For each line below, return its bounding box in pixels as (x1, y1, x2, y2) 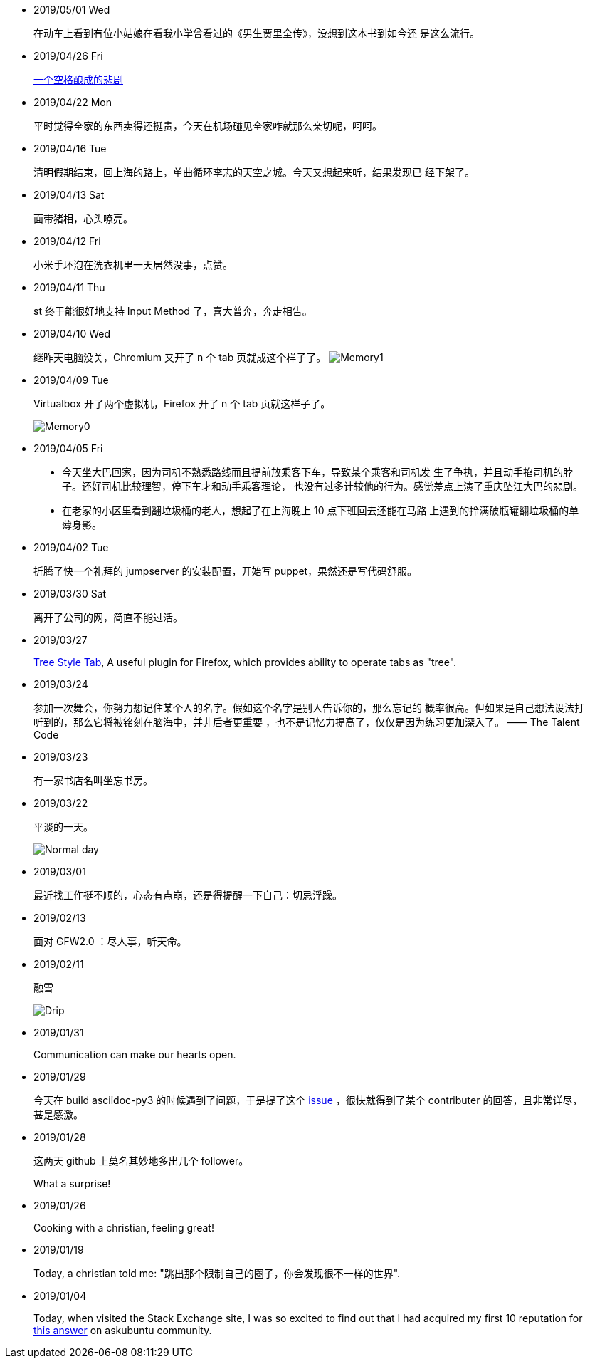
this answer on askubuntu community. (33, 1324, 212, 1336)
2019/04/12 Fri (33, 235, 101, 247)
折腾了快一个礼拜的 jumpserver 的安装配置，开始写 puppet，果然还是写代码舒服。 (33, 565, 418, 577)
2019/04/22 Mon (33, 96, 112, 108)
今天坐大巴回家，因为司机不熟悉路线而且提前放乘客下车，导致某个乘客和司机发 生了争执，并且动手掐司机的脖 (62, 466, 573, 478)
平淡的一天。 (33, 821, 93, 833)
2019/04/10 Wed (33, 328, 110, 340)
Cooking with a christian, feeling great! (33, 1222, 214, 1234)
